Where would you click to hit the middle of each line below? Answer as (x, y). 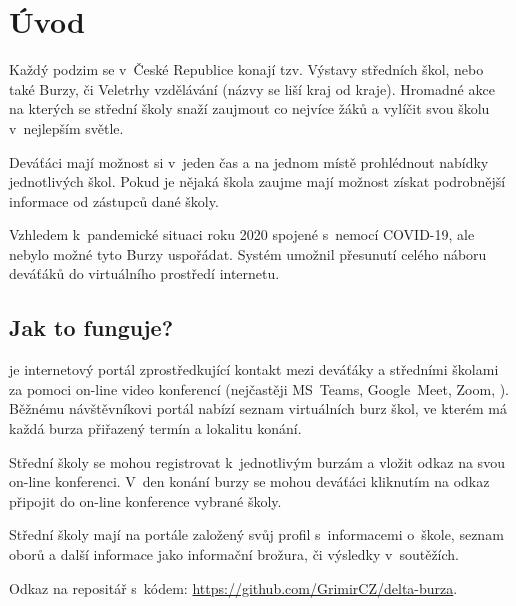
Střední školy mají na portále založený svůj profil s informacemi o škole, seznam (256, 534)
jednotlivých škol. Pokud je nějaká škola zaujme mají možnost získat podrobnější (257, 181)
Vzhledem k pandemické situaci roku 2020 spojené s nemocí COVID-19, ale (242, 234)
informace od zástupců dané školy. (114, 200)
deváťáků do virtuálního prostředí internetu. (144, 273)
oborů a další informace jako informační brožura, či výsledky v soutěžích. (234, 554)
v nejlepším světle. (66, 127)
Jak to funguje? (91, 327)
